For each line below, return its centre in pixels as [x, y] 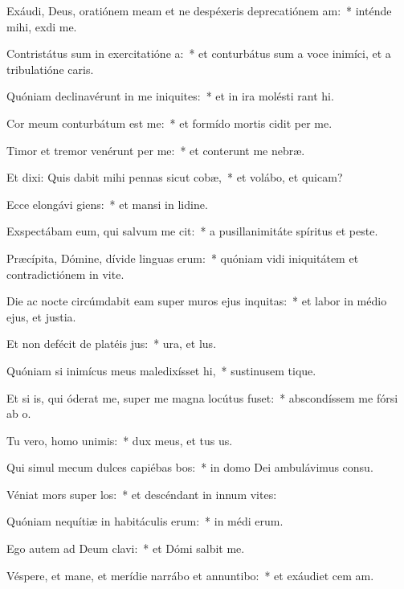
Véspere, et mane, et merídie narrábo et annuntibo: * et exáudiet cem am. [190, 575]
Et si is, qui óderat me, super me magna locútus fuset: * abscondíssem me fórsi [202, 397]
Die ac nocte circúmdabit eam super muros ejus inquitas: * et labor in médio [197, 301]
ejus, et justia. [41, 316]
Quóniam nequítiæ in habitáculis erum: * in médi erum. [145, 521]
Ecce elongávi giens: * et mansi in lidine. [107, 204]
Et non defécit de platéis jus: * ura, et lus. [112, 344]
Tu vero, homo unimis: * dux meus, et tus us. [120, 440]
